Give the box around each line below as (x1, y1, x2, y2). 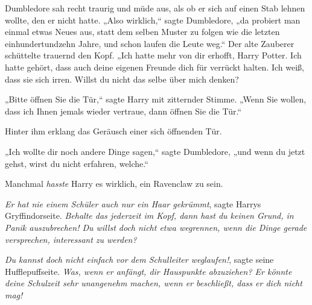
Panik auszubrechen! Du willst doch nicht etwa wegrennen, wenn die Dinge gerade (5, 221, 307, 233)
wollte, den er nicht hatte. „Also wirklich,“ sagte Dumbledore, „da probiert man (5, 13, 301, 26)
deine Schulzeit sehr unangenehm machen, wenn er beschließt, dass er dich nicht (5, 277, 302, 289)
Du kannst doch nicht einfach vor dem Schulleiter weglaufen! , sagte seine (5, 253, 274, 266)
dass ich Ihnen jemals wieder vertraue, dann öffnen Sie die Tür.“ (5, 104, 242, 117)
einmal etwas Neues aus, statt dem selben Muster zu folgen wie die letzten (5, 25, 280, 38)
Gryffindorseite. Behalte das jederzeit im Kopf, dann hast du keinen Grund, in (5, 209, 294, 222)
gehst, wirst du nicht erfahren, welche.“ (5, 157, 148, 169)
